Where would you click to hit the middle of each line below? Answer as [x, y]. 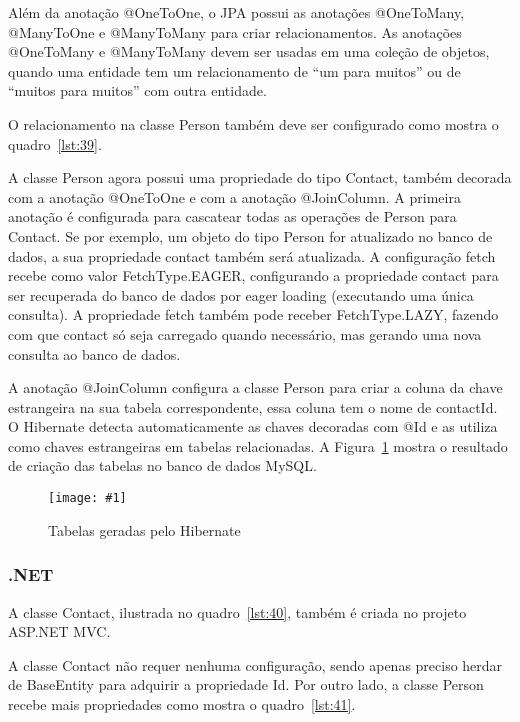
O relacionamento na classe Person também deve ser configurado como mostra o [253, 123]
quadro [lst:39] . [55, 143]
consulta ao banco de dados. [94, 353]
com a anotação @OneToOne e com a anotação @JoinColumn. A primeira [234, 196]
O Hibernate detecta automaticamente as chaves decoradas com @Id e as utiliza [253, 426]
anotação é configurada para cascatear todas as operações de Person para [232, 216]
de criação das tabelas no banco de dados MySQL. [162, 465]
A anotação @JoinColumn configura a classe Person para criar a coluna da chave [255, 387]
